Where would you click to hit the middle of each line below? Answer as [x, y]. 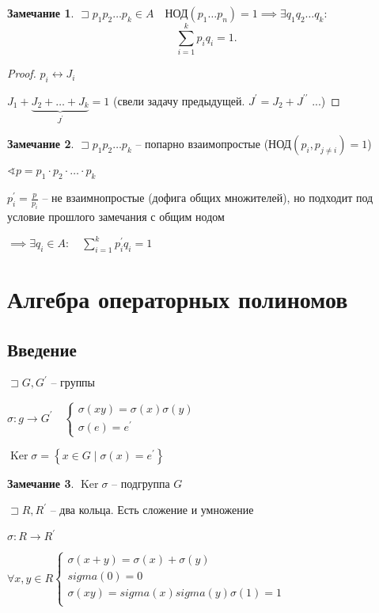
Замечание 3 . [41, 483]
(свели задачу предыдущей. [179, 100]
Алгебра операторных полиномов [178, 299]
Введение [42, 349]
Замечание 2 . [41, 144]
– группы [73, 382]
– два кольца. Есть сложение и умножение [152, 510]
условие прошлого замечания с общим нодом [116, 216]
